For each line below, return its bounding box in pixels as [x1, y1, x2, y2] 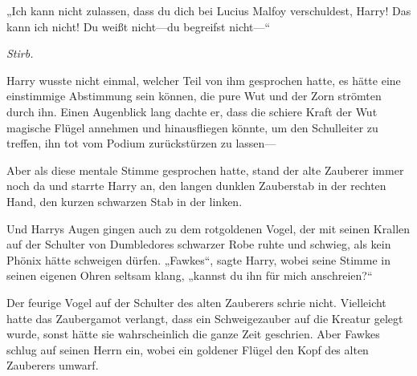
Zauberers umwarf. [6, 357, 99, 374]
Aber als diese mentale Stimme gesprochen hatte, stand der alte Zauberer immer [6, 161, 404, 178]
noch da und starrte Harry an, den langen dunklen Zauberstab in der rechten [6, 177, 386, 194]
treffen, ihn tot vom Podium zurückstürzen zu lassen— [6, 135, 276, 152]
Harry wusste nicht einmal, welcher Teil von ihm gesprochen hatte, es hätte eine [6, 71, 401, 88]
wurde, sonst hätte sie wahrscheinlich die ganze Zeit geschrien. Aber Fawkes [6, 325, 380, 342]
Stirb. [6, 45, 34, 62]
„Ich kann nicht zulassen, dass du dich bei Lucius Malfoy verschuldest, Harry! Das [6, 2, 411, 18]
